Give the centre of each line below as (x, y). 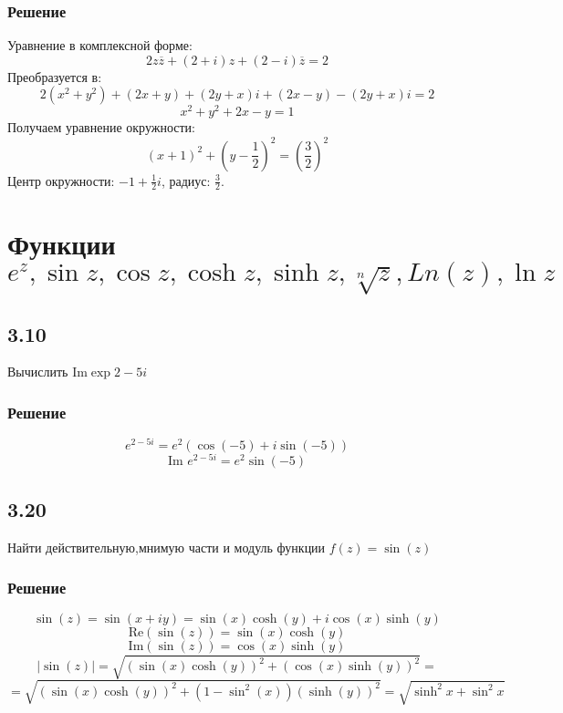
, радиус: (186, 180)
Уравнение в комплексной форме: (100, 45)
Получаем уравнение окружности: (101, 127)
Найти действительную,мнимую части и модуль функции (167, 547)
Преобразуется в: (55, 76)
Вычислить (38, 372)
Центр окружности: (61, 180)
